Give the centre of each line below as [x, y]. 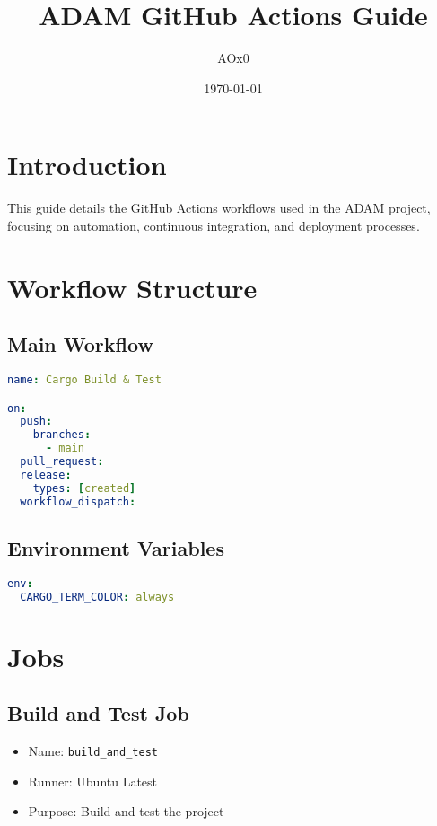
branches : [62, 435]
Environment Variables [116, 547]
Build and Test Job [98, 713]
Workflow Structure [132, 287]
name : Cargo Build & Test [84, 380]
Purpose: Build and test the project [126, 811]
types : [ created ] [84, 488]
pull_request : [62, 462]
